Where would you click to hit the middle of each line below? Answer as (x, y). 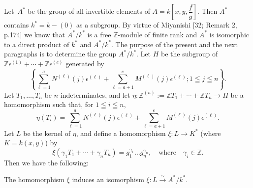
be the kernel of (47, 133)
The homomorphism (34, 179)
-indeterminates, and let (94, 94)
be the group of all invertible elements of (89, 11)
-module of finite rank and (158, 34)
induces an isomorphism (108, 179)
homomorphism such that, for (49, 104)
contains (16, 25)
